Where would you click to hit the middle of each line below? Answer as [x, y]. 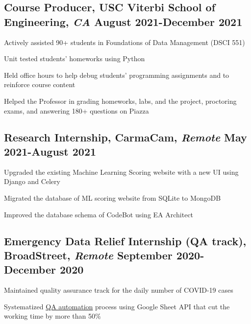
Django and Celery [32, 181]
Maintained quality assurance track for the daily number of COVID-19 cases [119, 290]
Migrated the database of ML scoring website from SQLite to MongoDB [113, 197]
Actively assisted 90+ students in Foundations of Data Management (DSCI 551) [125, 42]
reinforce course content [40, 84]
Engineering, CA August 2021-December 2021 [123, 21]
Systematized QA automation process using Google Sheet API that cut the [117, 306]
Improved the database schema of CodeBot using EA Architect [99, 214]
